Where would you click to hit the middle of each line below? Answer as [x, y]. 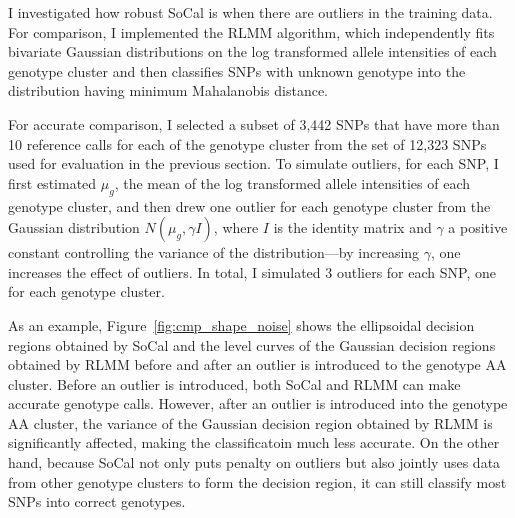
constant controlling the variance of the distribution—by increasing [214, 252]
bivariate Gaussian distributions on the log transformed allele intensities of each [252, 51]
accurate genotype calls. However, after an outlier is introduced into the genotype [258, 403]
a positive [478, 227]
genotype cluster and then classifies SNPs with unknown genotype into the [237, 70]
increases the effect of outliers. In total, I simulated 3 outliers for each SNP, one [252, 271]
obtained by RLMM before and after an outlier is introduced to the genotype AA [257, 364]
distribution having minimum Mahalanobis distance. [168, 90]
